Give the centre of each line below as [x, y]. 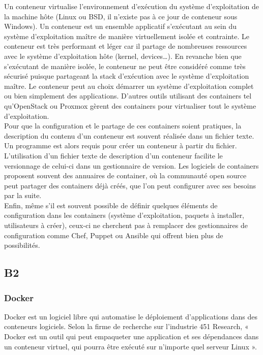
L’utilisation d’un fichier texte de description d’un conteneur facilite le [113, 155]
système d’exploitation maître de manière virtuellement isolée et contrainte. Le [127, 36]
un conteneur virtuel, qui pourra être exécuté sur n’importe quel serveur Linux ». [130, 346]
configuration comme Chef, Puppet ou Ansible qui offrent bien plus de [114, 235]
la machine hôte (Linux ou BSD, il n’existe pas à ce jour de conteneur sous [121, 16]
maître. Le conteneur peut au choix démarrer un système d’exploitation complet [129, 86]
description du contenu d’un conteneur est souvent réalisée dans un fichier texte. [129, 135]
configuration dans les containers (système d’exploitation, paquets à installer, [124, 215]
